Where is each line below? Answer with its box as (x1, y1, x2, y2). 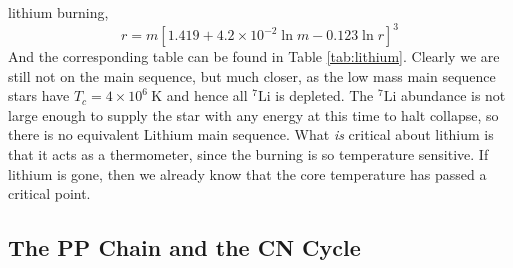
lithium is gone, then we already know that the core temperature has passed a (8, 163, 487, 184)
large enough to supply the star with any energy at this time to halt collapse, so (8, 104, 499, 125)
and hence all (166, 85, 248, 106)
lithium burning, (8, 2, 109, 22)
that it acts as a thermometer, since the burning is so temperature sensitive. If (8, 144, 489, 165)
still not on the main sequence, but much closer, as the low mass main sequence (8, 65, 496, 86)
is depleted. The (275, 85, 374, 106)
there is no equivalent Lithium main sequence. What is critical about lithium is (8, 124, 494, 145)
